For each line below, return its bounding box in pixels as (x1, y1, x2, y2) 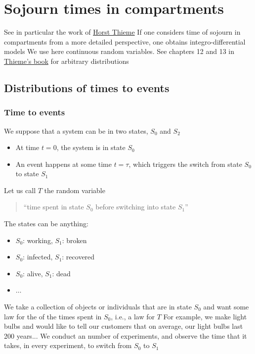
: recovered (62, 252, 95, 262)
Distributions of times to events (4, 80, 170, 95)
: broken (62, 235, 87, 245)
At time (15, 142, 40, 152)
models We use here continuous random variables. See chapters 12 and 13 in (4, 46, 235, 56)
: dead (52, 268, 71, 278)
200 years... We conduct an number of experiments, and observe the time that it (4, 330, 247, 341)
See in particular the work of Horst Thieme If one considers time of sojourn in (4, 27, 241, 37)
